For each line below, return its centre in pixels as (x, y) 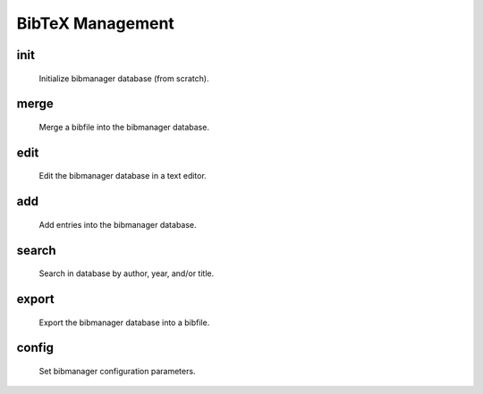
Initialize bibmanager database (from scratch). (124, 78)
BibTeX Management (95, 23)
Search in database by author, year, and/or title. (127, 273)
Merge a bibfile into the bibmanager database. (124, 127)
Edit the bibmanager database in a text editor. (123, 176)
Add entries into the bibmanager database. (118, 224)
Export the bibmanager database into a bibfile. (124, 323)
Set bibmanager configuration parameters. (117, 371)
